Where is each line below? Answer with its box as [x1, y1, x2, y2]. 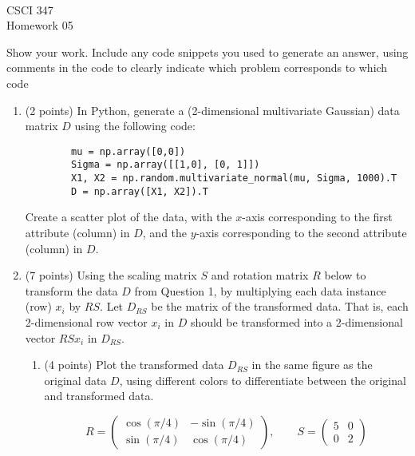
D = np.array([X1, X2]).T [71, 185, 208, 197]
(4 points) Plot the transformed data [44, 356, 224, 373]
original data [44, 371, 107, 388]
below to [324, 267, 366, 284]
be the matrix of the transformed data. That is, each [151, 298, 409, 315]
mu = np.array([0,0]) [71, 145, 186, 157]
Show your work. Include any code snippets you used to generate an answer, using [6, 43, 409, 60]
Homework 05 [6, 17, 73, 34]
